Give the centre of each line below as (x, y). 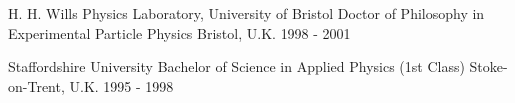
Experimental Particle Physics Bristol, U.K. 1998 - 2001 (179, 32)
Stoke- (488, 66)
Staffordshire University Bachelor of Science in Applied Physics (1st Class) (236, 66)
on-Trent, (36, 85)
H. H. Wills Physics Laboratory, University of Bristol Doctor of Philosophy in (246, 13)
